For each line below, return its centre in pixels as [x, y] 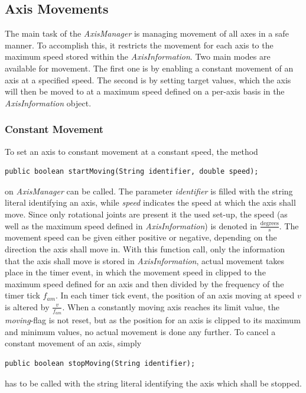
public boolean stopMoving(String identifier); [100, 363]
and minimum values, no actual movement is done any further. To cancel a [140, 331]
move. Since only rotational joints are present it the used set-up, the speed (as [146, 214]
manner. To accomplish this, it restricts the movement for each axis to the [139, 45]
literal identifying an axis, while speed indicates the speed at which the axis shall [150, 202]
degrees [269, 224]
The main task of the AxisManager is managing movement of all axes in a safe [147, 33]
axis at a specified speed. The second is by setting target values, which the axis [148, 79]
